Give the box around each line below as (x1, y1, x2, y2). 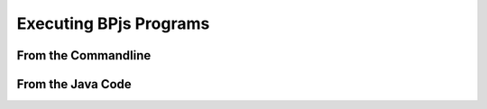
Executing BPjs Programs (16, 14, 210, 33)
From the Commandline (16, 48, 152, 63)
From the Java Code (16, 77, 133, 92)
